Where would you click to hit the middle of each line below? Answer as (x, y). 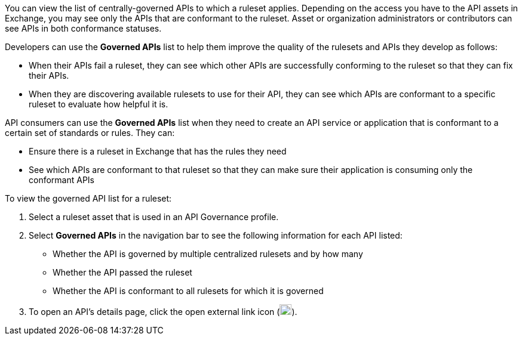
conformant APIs (62, 180)
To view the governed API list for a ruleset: (88, 198)
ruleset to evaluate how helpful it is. (99, 104)
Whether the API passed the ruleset (122, 272)
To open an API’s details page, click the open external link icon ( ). (163, 312)
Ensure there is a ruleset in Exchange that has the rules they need (158, 151)
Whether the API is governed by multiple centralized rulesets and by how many (208, 254)
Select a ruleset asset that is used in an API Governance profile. (154, 217)
